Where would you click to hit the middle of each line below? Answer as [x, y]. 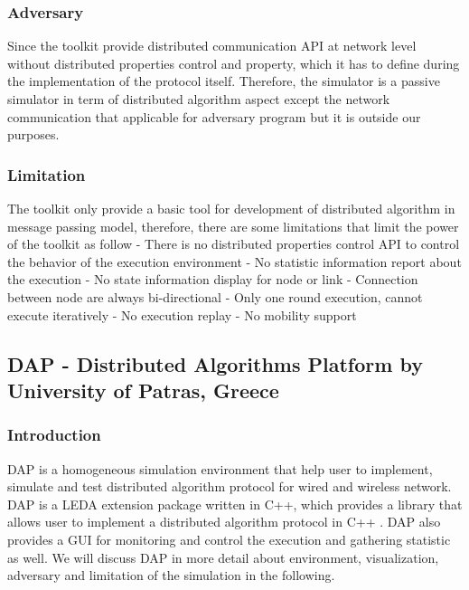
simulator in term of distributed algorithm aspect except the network [199, 99]
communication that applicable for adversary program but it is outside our [214, 116]
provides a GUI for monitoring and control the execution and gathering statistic [229, 539]
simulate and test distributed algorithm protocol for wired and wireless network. [230, 486]
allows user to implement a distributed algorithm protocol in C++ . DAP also [224, 522]
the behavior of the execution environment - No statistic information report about [234, 261]
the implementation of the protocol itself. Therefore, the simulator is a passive [224, 81]
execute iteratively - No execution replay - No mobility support [182, 314]
